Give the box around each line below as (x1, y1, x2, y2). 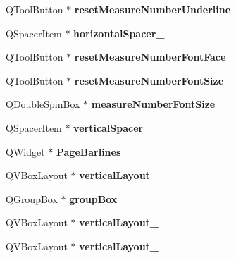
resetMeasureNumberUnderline (74, 2, 231, 16)
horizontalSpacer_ (73, 25, 165, 40)
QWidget (6, 144, 45, 159)
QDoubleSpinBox (6, 97, 80, 111)
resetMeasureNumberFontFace (74, 49, 226, 64)
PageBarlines (56, 144, 121, 159)
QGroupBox (6, 191, 58, 206)
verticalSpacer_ (73, 120, 152, 135)
